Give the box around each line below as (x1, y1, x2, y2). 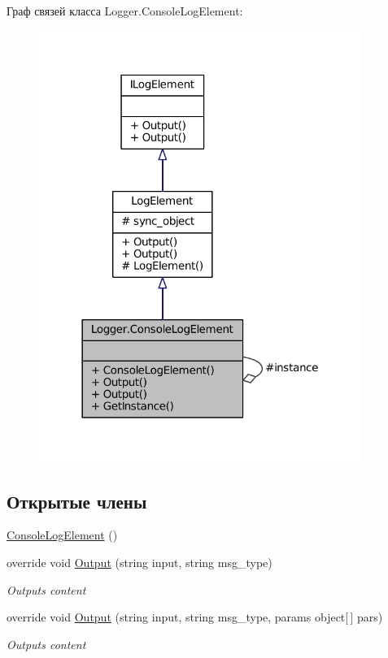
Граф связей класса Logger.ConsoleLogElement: (7, 2, 243, 19)
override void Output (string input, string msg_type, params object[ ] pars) (7, 608, 383, 626)
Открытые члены (7, 488, 147, 513)
